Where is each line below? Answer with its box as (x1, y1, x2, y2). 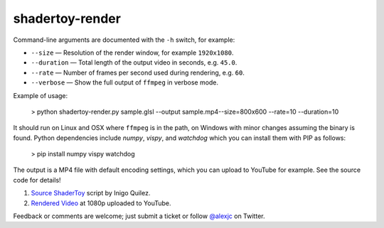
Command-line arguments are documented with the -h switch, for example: (13, 36, 235, 44)
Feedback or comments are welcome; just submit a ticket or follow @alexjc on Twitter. (13, 212, 265, 220)
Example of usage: (13, 91, 68, 99)
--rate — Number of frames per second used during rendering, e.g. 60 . (31, 68, 245, 77)
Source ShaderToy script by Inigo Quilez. (31, 189, 151, 197)
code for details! (13, 175, 61, 184)
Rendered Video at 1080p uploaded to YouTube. (31, 199, 171, 207)
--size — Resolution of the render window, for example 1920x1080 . (31, 48, 234, 57)
